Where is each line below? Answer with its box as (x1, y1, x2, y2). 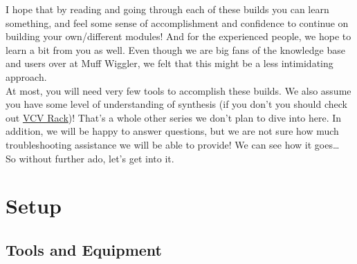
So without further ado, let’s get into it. (6, 151, 174, 165)
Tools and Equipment (6, 238, 162, 260)
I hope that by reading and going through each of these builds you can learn (6, 2, 329, 16)
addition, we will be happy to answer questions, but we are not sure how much (6, 124, 339, 138)
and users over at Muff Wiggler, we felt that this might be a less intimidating (6, 56, 333, 70)
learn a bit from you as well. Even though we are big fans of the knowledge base (6, 42, 345, 57)
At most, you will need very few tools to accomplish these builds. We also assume (6, 83, 351, 97)
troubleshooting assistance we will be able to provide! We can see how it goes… (6, 137, 340, 151)
